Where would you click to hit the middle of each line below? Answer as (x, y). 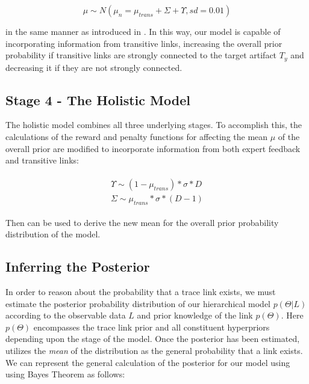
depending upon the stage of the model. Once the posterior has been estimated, (153, 339)
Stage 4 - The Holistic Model (98, 99)
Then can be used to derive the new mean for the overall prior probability (142, 222)
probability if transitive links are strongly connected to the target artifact (141, 55)
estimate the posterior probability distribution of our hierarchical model (138, 303)
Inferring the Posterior (78, 267)
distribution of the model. (53, 234)
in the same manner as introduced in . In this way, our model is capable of (143, 31)
